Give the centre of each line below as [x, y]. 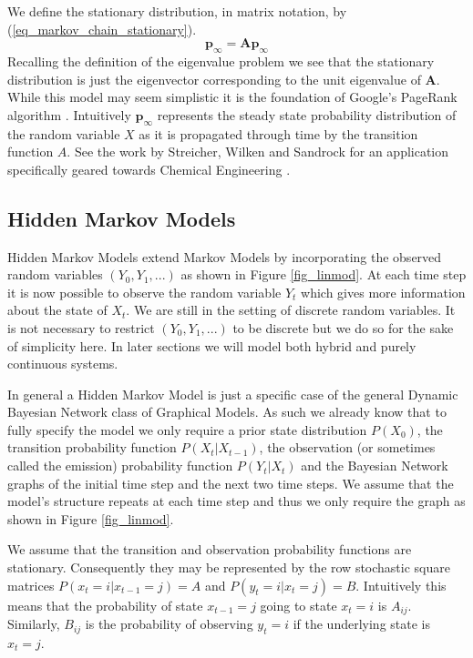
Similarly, [34, 624]
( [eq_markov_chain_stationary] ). [102, 29]
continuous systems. [63, 364]
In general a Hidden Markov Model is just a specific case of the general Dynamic [233, 394]
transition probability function [92, 447]
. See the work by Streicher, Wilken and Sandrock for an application [258, 152]
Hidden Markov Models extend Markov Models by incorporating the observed [225, 256]
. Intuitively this [401, 585]
